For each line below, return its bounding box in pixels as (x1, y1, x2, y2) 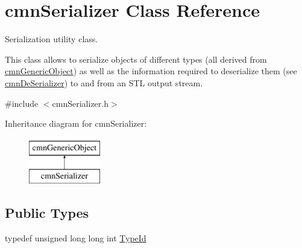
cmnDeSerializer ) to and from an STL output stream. (5, 76, 203, 89)
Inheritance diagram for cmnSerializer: (5, 117, 147, 130)
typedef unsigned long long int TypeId (5, 232, 146, 244)
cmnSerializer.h (52, 97, 109, 109)
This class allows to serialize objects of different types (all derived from (5, 52, 267, 65)
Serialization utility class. (5, 33, 98, 45)
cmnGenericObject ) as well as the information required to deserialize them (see (5, 65, 297, 77)
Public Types (5, 203, 89, 222)
